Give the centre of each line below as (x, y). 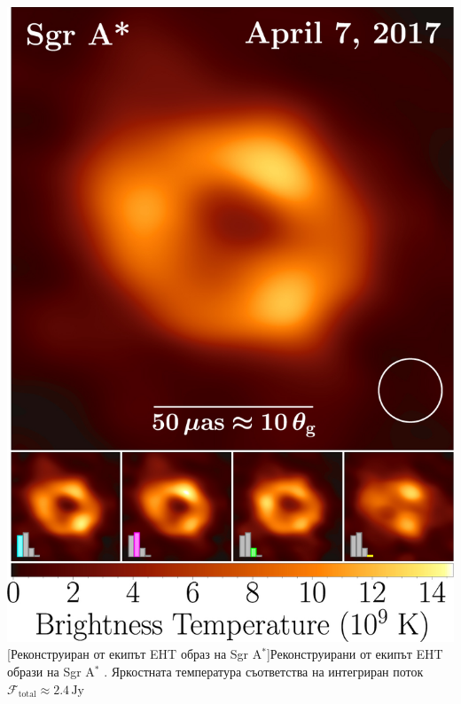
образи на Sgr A (51, 671)
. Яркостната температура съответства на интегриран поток (264, 671)
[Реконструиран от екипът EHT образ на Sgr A (135, 654)
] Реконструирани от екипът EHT (355, 654)
